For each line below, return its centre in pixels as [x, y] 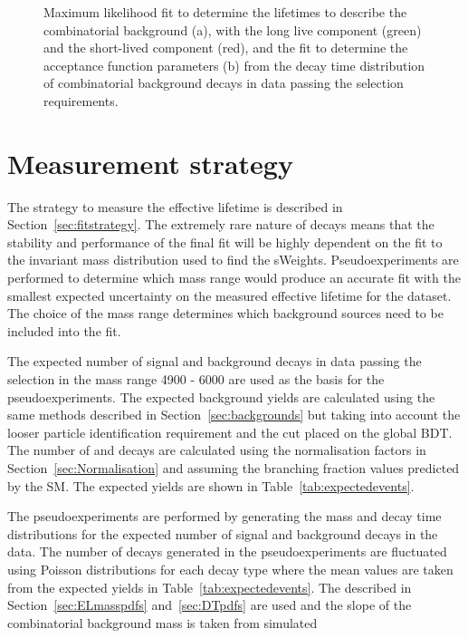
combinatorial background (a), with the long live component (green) [233, 29]
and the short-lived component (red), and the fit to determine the [226, 48]
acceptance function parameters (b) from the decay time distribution [234, 65]
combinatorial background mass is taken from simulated [162, 622]
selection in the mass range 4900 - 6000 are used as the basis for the [196, 379]
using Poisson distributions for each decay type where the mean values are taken [230, 569]
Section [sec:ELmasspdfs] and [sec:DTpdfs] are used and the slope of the [210, 605]
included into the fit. [64, 330]
